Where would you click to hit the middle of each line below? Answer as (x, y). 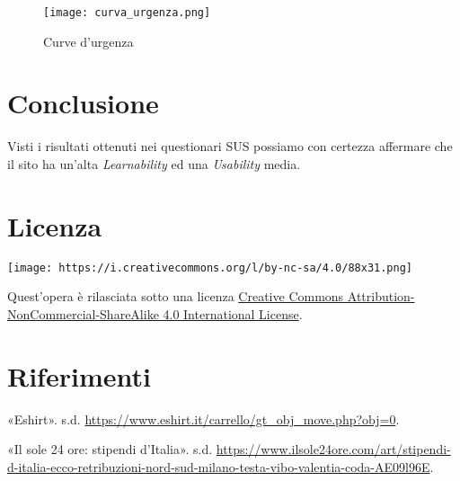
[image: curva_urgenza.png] (127, 13)
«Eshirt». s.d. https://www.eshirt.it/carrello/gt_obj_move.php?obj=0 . (203, 419)
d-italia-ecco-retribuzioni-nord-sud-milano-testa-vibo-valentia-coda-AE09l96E (219, 466)
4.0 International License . (233, 313)
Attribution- (381, 296)
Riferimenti (79, 375)
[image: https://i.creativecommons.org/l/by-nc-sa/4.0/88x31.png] (210, 267)
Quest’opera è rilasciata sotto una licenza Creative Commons (176, 296)
